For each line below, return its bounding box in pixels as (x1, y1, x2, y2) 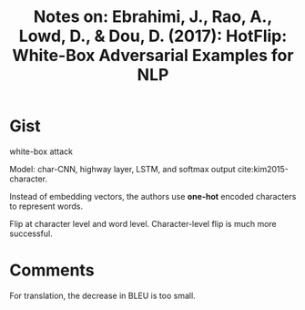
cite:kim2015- (237, 163, 290, 174)
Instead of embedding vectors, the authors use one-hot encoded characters (9, 191, 297, 201)
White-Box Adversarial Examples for (12, 46, 294, 66)
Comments (9, 260, 95, 281)
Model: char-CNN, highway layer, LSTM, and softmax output (9, 163, 236, 174)
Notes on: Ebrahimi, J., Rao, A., (33, 6, 273, 27)
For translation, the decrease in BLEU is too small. (9, 290, 196, 301)
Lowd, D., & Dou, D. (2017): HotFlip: (18, 26, 288, 46)
